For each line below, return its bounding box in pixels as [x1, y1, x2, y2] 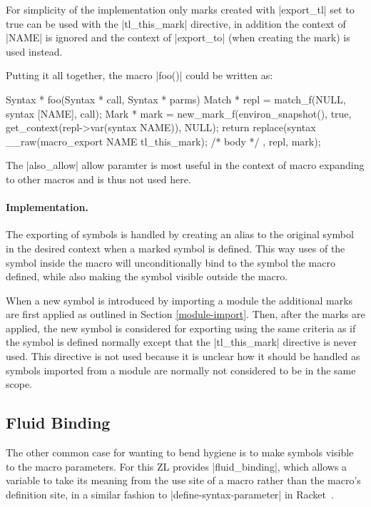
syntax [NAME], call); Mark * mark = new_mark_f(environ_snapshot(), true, [6, 106, 352, 121]
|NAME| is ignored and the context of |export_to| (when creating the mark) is [6, 30, 350, 45]
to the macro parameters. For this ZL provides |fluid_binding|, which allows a [6, 459, 347, 473]
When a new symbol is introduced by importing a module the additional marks [6, 292, 353, 307]
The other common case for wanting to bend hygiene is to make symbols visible [6, 445, 354, 460]
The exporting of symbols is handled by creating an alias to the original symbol [6, 227, 354, 242]
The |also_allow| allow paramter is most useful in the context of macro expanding [6, 158, 365, 173]
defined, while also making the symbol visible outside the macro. [6, 269, 288, 284]
